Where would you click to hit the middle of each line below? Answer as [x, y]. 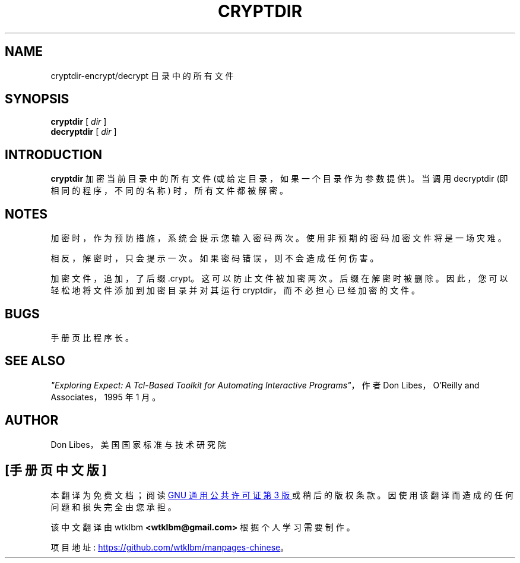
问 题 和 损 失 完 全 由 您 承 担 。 [113, 507]
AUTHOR [32, 420]
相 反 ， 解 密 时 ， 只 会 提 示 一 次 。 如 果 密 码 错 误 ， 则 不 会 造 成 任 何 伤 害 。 [215, 258]
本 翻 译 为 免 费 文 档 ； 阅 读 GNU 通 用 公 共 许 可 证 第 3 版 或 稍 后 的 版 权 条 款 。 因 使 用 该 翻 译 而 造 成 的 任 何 [282, 495]
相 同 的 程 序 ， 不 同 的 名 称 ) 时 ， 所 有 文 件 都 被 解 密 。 [169, 191]
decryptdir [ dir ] [84, 132]
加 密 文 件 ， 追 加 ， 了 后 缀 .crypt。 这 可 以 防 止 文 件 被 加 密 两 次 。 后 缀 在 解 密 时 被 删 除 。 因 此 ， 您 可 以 [279, 279]
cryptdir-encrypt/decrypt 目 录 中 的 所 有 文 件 [142, 75]
